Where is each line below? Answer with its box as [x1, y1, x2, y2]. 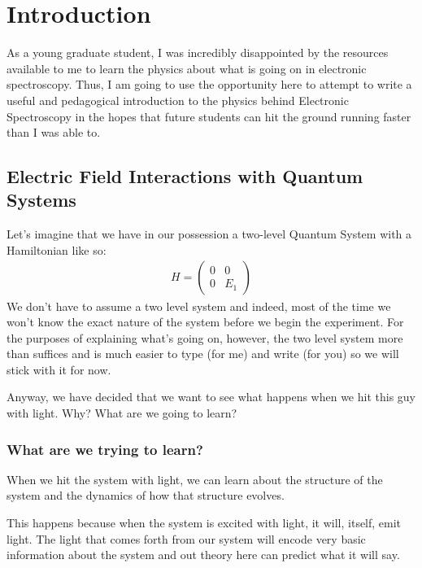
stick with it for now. [7, 360, 111, 378]
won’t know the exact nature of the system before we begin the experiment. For [7, 313, 404, 330]
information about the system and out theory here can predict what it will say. [7, 546, 400, 563]
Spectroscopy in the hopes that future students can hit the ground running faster [7, 107, 411, 125]
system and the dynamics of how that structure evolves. [7, 487, 285, 504]
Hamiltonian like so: [7, 241, 107, 258]
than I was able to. [7, 124, 101, 141]
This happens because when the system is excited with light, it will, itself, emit [7, 514, 402, 531]
